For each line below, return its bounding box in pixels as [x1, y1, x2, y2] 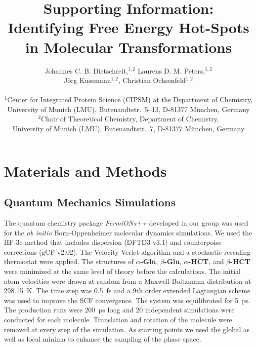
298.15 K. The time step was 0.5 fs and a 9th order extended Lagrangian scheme [4, 285, 251, 296]
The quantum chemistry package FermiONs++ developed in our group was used [4, 218, 248, 228]
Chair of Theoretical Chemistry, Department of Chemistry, [41, 114, 219, 124]
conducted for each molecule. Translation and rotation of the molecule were [4, 314, 232, 324]
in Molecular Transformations [25, 37, 232, 57]
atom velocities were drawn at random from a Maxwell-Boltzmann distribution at [4, 275, 251, 286]
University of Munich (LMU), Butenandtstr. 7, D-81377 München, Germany [12, 123, 245, 134]
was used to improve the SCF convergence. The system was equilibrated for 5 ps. [4, 295, 251, 305]
